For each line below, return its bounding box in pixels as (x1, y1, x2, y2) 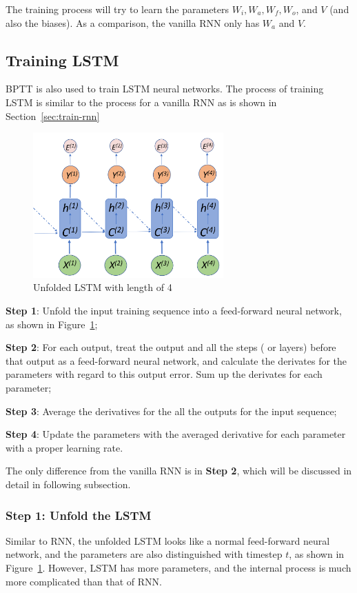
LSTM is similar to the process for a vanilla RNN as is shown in (6, 94, 277, 109)
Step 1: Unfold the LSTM (6, 506, 152, 523)
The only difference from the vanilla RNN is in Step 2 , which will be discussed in (6, 463, 352, 478)
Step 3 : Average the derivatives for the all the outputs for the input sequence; (6, 403, 337, 418)
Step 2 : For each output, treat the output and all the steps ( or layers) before (6, 340, 336, 354)
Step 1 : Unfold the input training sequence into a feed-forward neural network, (6, 303, 342, 318)
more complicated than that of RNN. (6, 574, 162, 588)
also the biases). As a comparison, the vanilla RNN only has (6, 15, 260, 30)
